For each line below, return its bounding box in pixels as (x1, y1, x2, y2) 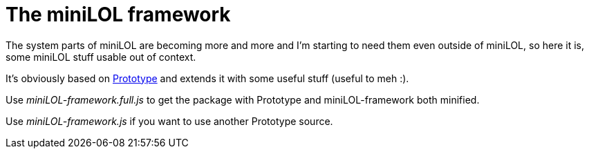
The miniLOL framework (6, 3, 231, 26)
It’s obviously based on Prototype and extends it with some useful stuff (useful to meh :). (6, 72, 409, 84)
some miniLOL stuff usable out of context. (6, 50, 196, 63)
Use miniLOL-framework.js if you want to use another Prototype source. (6, 115, 333, 127)
